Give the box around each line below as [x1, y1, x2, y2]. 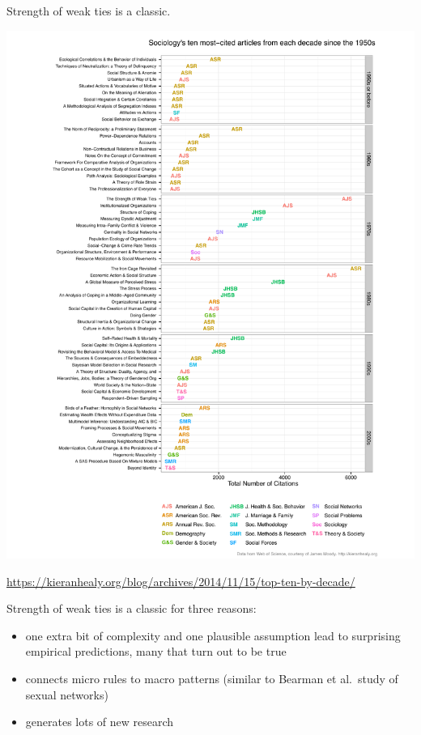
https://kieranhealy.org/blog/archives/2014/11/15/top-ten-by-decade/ [6, 572, 355, 589]
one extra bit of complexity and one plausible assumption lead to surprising [25, 627, 401, 644]
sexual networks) [25, 686, 108, 703]
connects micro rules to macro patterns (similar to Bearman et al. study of [25, 670, 398, 687]
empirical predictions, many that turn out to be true [25, 643, 287, 660]
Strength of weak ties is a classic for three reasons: [6, 600, 257, 617]
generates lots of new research [25, 713, 174, 730]
